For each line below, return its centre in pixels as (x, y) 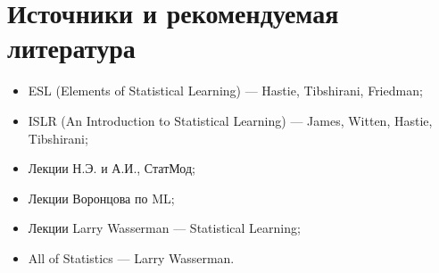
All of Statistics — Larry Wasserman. (131, 257)
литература (71, 48)
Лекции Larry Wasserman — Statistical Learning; (164, 228)
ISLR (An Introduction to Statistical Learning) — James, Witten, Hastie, (230, 120)
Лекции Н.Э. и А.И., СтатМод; (112, 168)
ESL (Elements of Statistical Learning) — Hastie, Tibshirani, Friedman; (225, 91)
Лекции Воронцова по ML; (101, 198)
